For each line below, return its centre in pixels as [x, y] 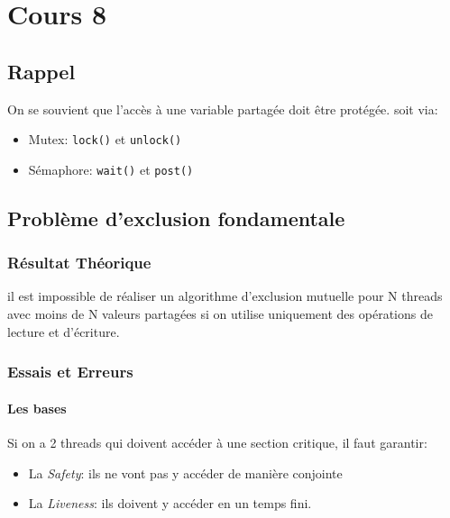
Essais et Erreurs [70, 372]
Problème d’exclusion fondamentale [176, 218]
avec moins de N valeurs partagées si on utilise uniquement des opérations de [220, 314]
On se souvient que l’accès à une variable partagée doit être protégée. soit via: [223, 109]
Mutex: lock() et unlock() [105, 139]
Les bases [37, 408]
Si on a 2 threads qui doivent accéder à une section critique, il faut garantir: [217, 442]
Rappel [41, 71]
